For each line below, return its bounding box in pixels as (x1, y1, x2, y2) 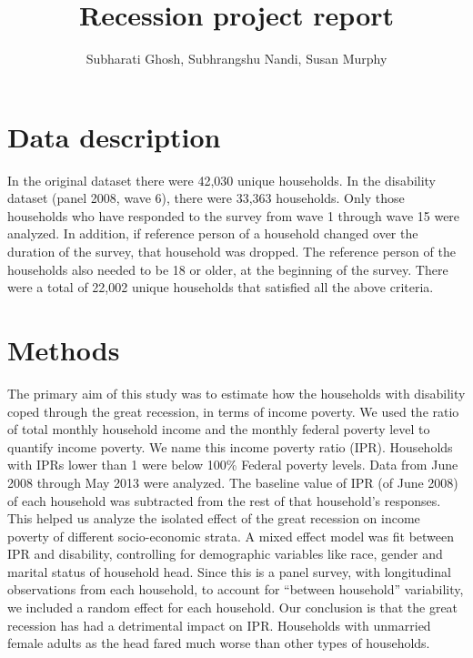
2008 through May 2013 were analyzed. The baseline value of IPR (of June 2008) (7, 472, 458, 491)
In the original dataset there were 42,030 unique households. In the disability (7, 170, 437, 189)
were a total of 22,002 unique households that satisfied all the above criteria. (7, 278, 434, 297)
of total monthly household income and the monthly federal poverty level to (7, 420, 430, 439)
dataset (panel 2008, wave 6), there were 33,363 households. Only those (7, 188, 405, 208)
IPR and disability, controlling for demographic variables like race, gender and (7, 544, 443, 563)
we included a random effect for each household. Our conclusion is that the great (7, 598, 458, 617)
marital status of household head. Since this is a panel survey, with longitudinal (7, 562, 451, 581)
